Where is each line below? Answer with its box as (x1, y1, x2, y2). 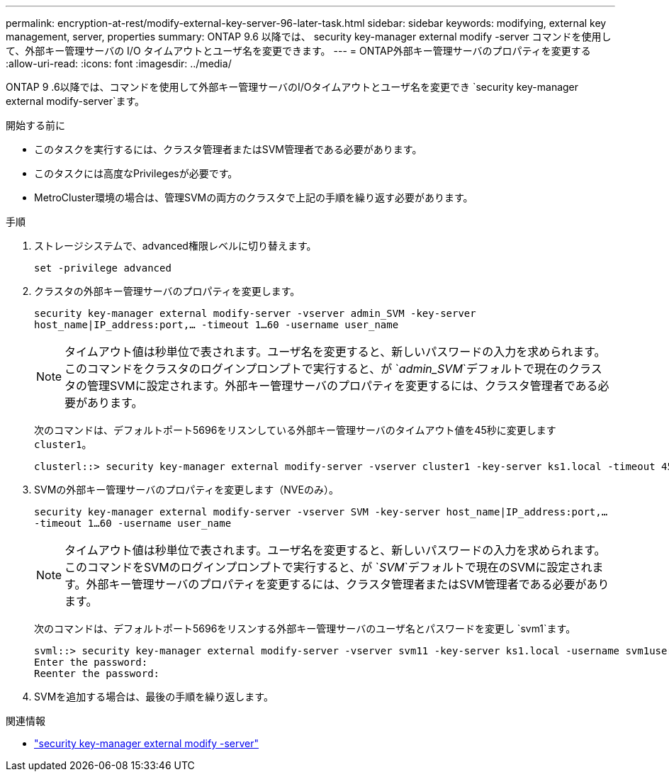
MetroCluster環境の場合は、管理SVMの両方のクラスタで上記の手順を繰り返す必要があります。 (34, 191, 473, 203)
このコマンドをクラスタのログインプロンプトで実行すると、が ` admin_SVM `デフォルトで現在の (64, 362, 569, 376)
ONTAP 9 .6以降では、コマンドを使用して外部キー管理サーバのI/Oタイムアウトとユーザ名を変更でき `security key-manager (6, 81, 579, 93)
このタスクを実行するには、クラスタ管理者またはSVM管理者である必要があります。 (34, 143, 422, 155)
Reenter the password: (34, 668, 160, 679)
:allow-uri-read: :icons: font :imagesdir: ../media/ (6, 57, 232, 69)
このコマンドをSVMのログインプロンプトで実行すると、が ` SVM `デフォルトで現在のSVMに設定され (64, 560, 592, 574)
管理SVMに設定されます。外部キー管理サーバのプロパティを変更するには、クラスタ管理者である (87, 379, 598, 393)
